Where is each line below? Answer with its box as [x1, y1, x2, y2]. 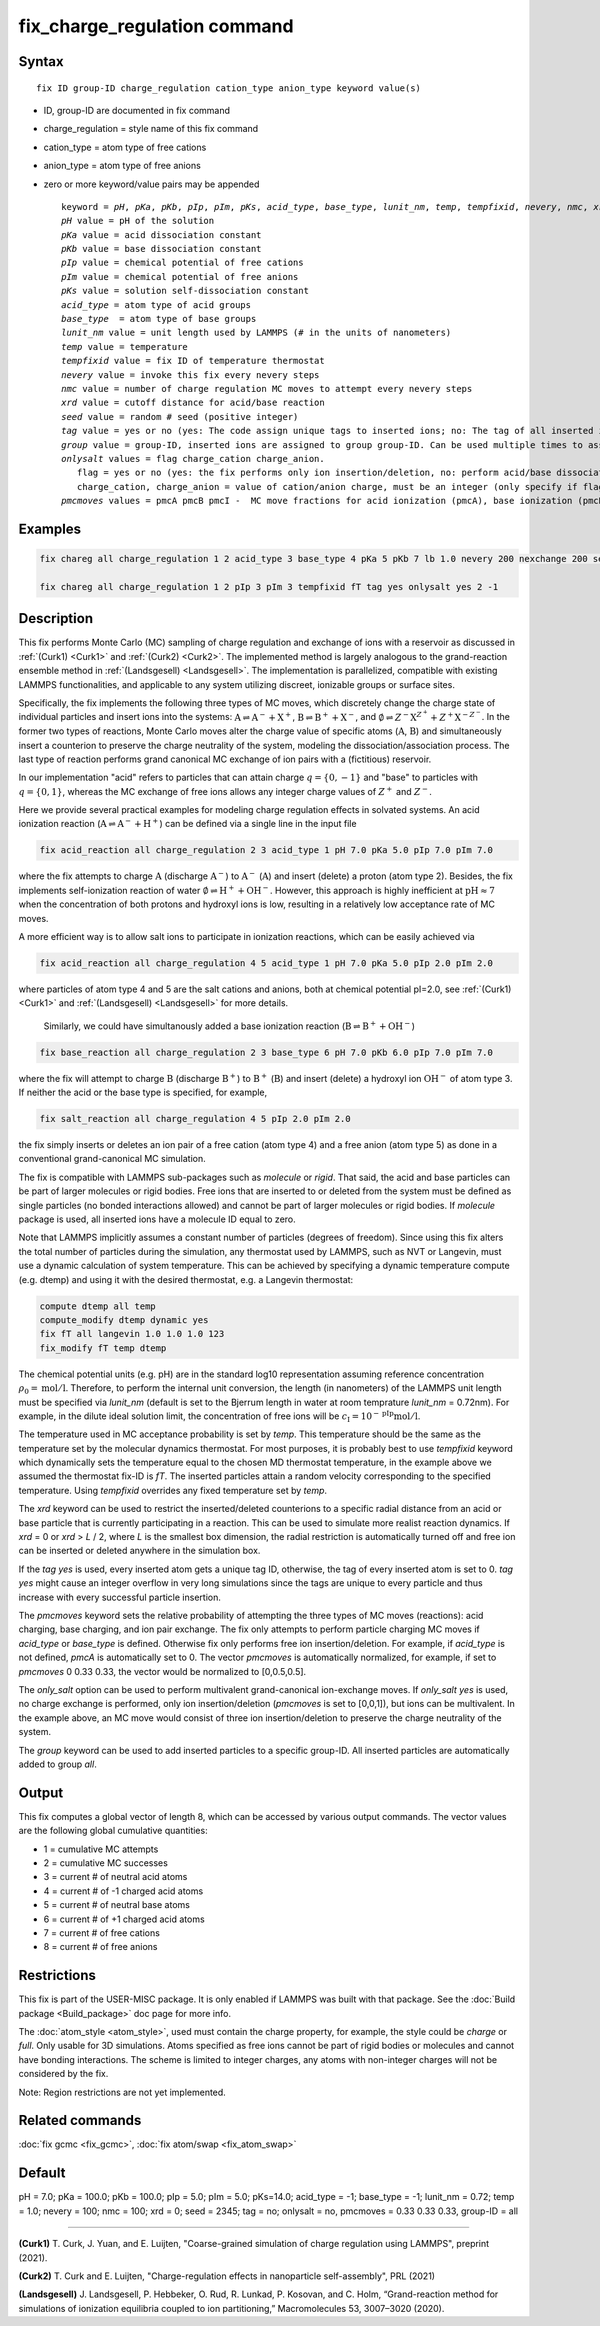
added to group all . [18, 1758, 97, 1770]
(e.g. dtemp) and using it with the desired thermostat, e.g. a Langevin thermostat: [18, 1273, 354, 1285]
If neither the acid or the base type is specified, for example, [18, 1086, 268, 1099]
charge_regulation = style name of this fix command [43, 123, 259, 135]
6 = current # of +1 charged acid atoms [43, 1913, 205, 1925]
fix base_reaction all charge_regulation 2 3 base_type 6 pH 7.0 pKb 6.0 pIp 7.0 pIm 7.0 [39, 1046, 494, 1058]
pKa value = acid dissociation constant [61, 229, 262, 240]
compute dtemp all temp [39, 1300, 157, 1312]
